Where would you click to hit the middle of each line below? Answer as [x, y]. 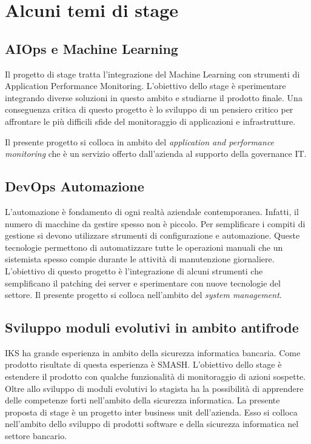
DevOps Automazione [75, 186]
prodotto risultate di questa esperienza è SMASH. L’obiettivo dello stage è [143, 364]
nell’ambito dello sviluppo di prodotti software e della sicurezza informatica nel [152, 424]
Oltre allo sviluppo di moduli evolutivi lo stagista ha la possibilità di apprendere [154, 388]
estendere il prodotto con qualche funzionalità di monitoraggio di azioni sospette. [155, 376]
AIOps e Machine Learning [92, 48]
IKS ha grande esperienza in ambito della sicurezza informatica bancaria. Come [153, 352]
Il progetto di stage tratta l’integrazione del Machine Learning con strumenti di [152, 74]
